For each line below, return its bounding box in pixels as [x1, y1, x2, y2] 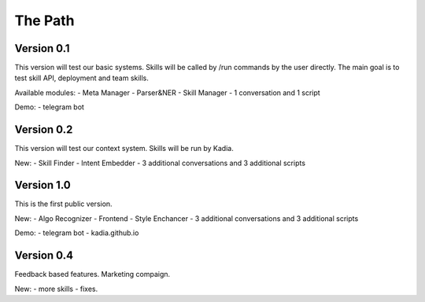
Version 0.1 [14, 42, 70, 55]
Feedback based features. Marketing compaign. [14, 270, 171, 279]
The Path [14, 12, 75, 29]
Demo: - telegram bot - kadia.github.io [14, 228, 139, 238]
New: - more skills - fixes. [14, 284, 98, 293]
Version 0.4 [14, 249, 74, 263]
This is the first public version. [14, 199, 113, 208]
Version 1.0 [14, 179, 71, 192]
